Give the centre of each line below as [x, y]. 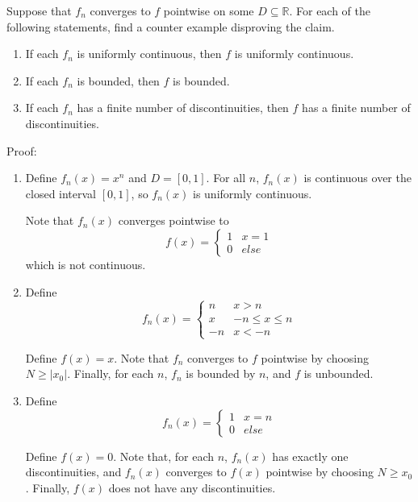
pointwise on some [209, 10]
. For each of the [330, 10]
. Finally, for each [111, 373]
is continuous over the [357, 178]
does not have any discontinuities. [192, 487]
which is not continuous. [86, 264]
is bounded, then [118, 80]
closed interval [61, 193]
